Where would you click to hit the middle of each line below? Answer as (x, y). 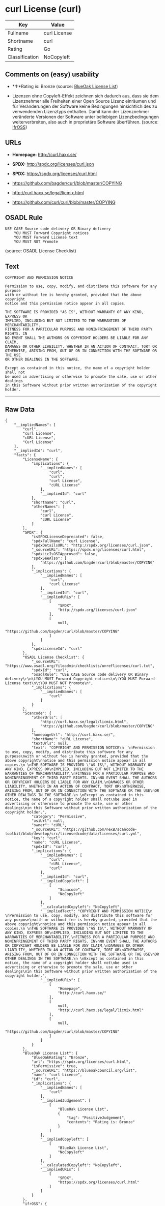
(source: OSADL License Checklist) (41, 251)
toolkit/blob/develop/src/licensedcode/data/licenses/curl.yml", (73, 834)
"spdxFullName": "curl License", (65, 541)
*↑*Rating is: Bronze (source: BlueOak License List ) (65, 86)
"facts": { (25, 455)
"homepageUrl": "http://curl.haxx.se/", (73, 735)
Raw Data (20, 409)
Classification (23, 57)
